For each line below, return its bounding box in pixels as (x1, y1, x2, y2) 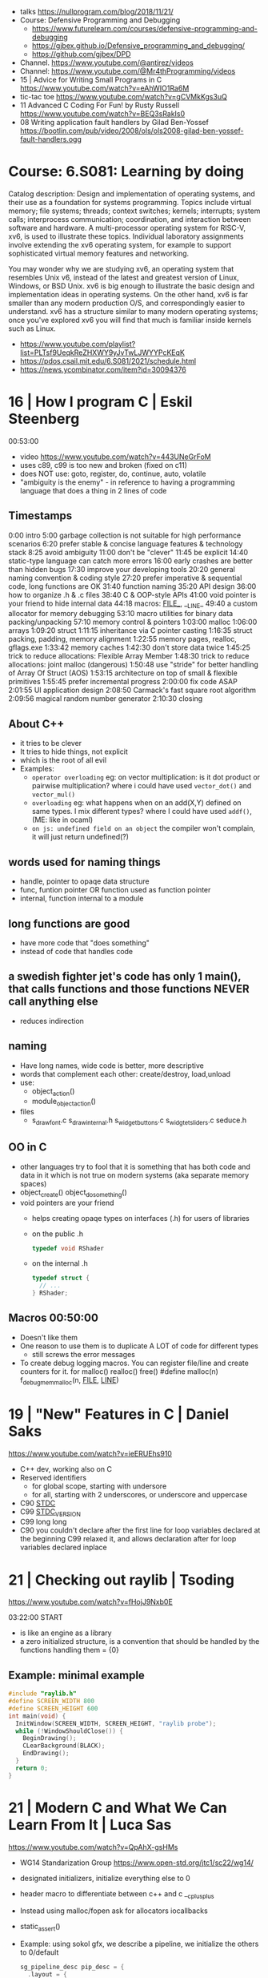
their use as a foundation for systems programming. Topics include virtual (8, 197, 252, 207)
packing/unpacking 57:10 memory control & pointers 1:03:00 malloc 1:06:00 (8, 617, 258, 627)
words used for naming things (8, 855, 162, 868)
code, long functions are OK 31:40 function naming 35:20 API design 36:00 (8, 581, 257, 591)
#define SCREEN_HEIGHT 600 (8, 1704, 98, 1713)
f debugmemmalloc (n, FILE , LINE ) (19, 1375, 119, 1387)
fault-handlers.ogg (19, 135, 82, 143)
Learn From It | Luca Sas (8, 1815, 172, 1834)
